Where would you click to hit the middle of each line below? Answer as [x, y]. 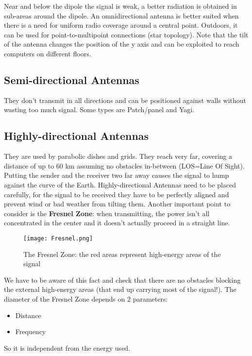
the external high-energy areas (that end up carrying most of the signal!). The [120, 289]
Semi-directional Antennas [72, 79]
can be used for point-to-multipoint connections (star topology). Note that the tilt [126, 34]
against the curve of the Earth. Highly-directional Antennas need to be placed [120, 184]
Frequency [31, 331]
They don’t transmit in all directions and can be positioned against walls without [125, 100]
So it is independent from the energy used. [67, 348]
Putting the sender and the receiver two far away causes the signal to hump [117, 175]
